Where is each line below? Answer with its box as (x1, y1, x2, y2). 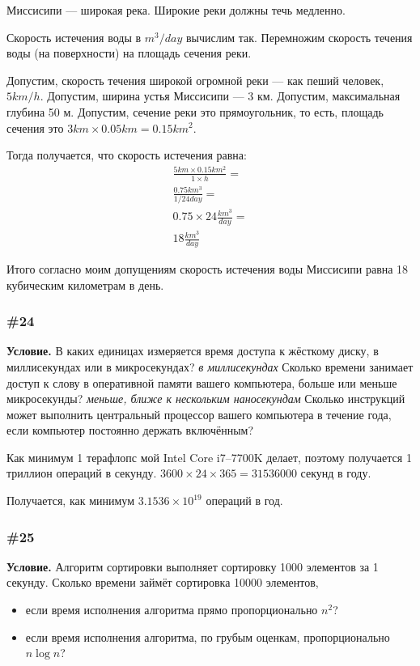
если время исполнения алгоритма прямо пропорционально (25, 601, 318, 618)
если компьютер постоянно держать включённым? (6, 422, 254, 439)
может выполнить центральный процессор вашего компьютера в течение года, (6, 405, 392, 422)
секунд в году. (300, 465, 371, 481)
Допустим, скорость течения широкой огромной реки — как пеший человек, (6, 71, 384, 88)
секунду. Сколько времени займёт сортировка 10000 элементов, (6, 574, 319, 591)
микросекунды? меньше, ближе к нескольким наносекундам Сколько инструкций (6, 390, 405, 407)
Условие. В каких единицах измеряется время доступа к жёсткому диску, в (6, 342, 379, 359)
